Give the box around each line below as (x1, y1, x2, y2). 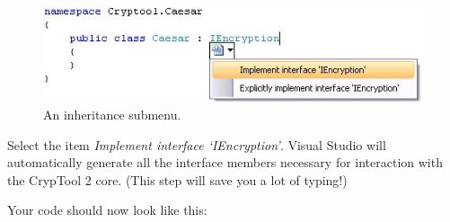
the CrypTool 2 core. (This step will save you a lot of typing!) (7, 170, 348, 189)
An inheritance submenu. (43, 104, 181, 123)
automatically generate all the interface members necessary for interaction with (7, 153, 443, 172)
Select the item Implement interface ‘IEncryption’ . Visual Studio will (7, 135, 386, 154)
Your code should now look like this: (7, 200, 207, 219)
